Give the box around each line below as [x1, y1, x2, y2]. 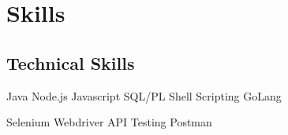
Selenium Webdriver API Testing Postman [6, 114, 212, 130]
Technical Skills [6, 50, 135, 75]
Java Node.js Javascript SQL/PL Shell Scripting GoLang [6, 87, 282, 104]
